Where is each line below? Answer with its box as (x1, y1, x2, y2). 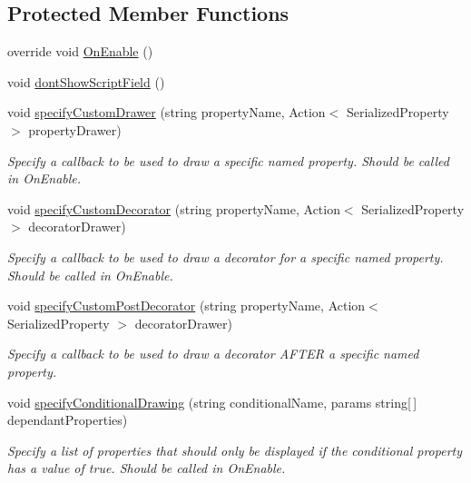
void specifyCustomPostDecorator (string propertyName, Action (7, 296, 366, 315)
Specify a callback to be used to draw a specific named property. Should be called (7, 151, 449, 170)
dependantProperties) (7, 410, 128, 429)
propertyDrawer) (28, 120, 122, 139)
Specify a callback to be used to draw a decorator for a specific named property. (7, 247, 444, 266)
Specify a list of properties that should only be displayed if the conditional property (7, 440, 463, 459)
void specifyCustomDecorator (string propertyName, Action (7, 199, 340, 218)
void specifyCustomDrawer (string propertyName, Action (7, 103, 326, 122)
